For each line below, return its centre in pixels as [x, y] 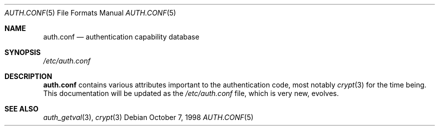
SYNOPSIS [23, 52]
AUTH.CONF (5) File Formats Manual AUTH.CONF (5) [90, 13]
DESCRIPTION [29, 76]
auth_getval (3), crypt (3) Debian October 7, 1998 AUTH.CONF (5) [148, 117]
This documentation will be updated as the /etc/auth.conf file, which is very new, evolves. [191, 93]
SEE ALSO [22, 109]
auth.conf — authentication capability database [121, 37]
